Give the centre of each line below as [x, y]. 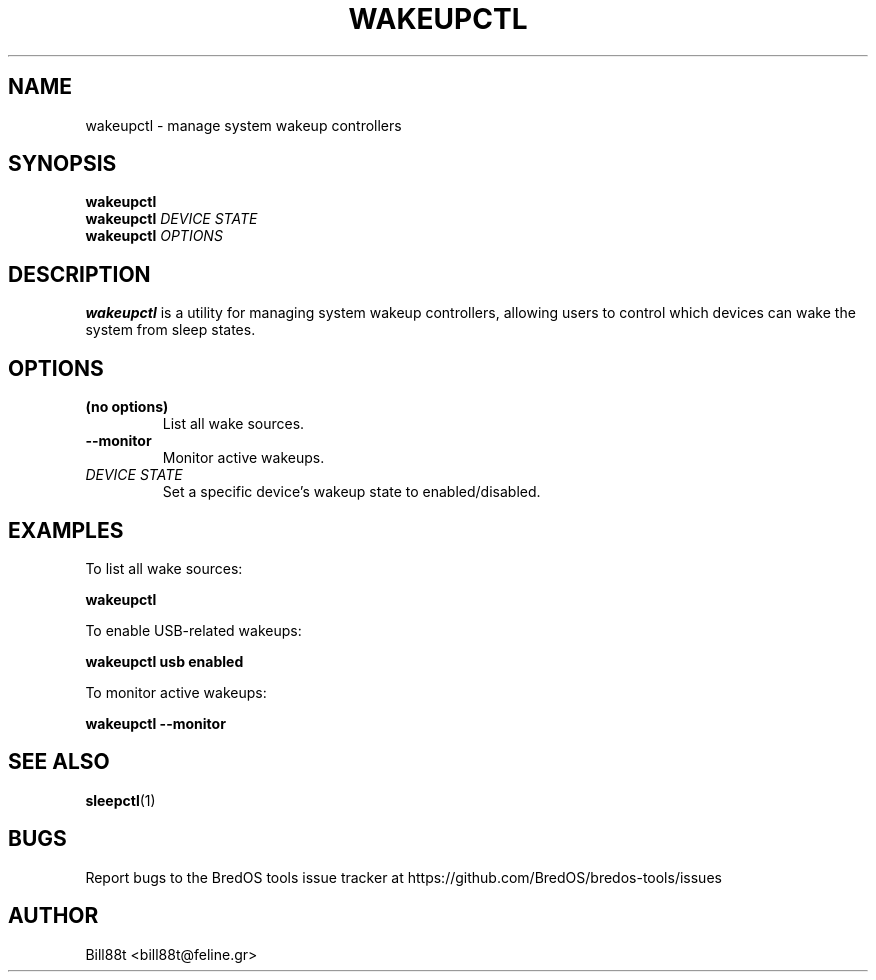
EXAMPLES [66, 530]
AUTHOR [53, 916]
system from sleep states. [170, 330]
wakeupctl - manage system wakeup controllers [243, 125]
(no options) [127, 407]
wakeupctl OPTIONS [154, 236]
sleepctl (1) [120, 800]
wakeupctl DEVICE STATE [171, 219]
